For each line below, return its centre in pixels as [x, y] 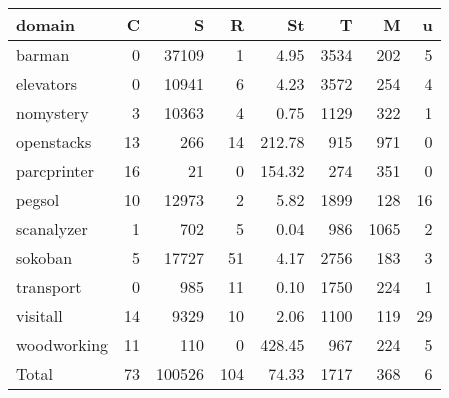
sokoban [44, 257]
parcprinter [55, 170]
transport [49, 286]
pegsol [38, 199]
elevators [47, 83]
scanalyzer [52, 228]
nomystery [52, 112]
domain [46, 24]
